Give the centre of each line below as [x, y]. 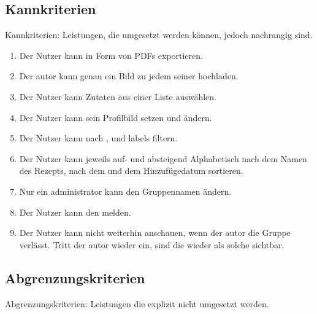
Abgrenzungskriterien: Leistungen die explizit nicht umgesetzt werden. [137, 303]
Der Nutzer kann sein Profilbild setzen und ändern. [116, 117]
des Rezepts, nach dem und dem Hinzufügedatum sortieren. [131, 171]
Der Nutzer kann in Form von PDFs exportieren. [111, 55]
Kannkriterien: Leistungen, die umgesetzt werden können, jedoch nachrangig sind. [159, 35]
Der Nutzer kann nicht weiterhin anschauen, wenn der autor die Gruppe [155, 233]
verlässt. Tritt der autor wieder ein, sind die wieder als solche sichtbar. [152, 244]
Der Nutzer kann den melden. [75, 212]
